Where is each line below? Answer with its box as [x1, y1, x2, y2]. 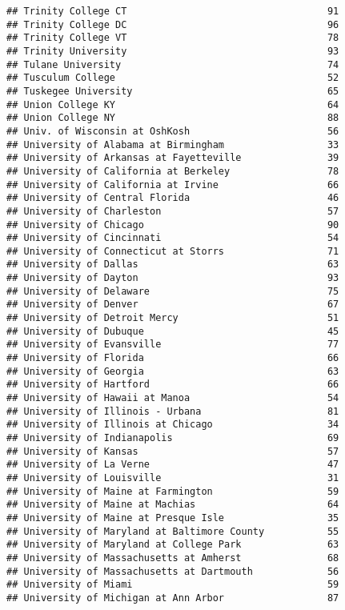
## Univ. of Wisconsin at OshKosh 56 [6, 125, 339, 137]
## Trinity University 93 [6, 45, 339, 57]
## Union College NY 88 [6, 112, 339, 124]
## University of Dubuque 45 [6, 325, 339, 337]
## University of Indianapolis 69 [6, 432, 339, 443]
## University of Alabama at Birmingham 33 [6, 138, 339, 150]
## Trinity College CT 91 [6, 6, 339, 17]
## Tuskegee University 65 [6, 85, 339, 97]
